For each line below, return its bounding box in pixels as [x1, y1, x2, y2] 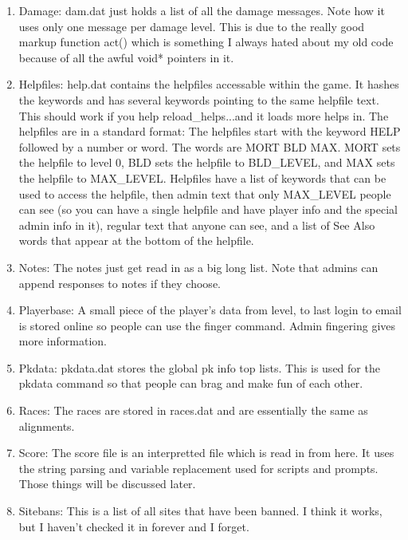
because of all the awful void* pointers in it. [18, 49, 234, 65]
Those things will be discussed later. [18, 475, 196, 492]
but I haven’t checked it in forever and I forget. [18, 518, 249, 534]
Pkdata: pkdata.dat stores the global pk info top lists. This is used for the [18, 359, 380, 376]
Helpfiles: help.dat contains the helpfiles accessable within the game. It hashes [18, 76, 399, 93]
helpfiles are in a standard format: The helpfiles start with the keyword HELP [18, 123, 401, 140]
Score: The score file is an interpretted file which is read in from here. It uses [18, 444, 394, 461]
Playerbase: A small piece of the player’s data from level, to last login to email [18, 302, 402, 318]
